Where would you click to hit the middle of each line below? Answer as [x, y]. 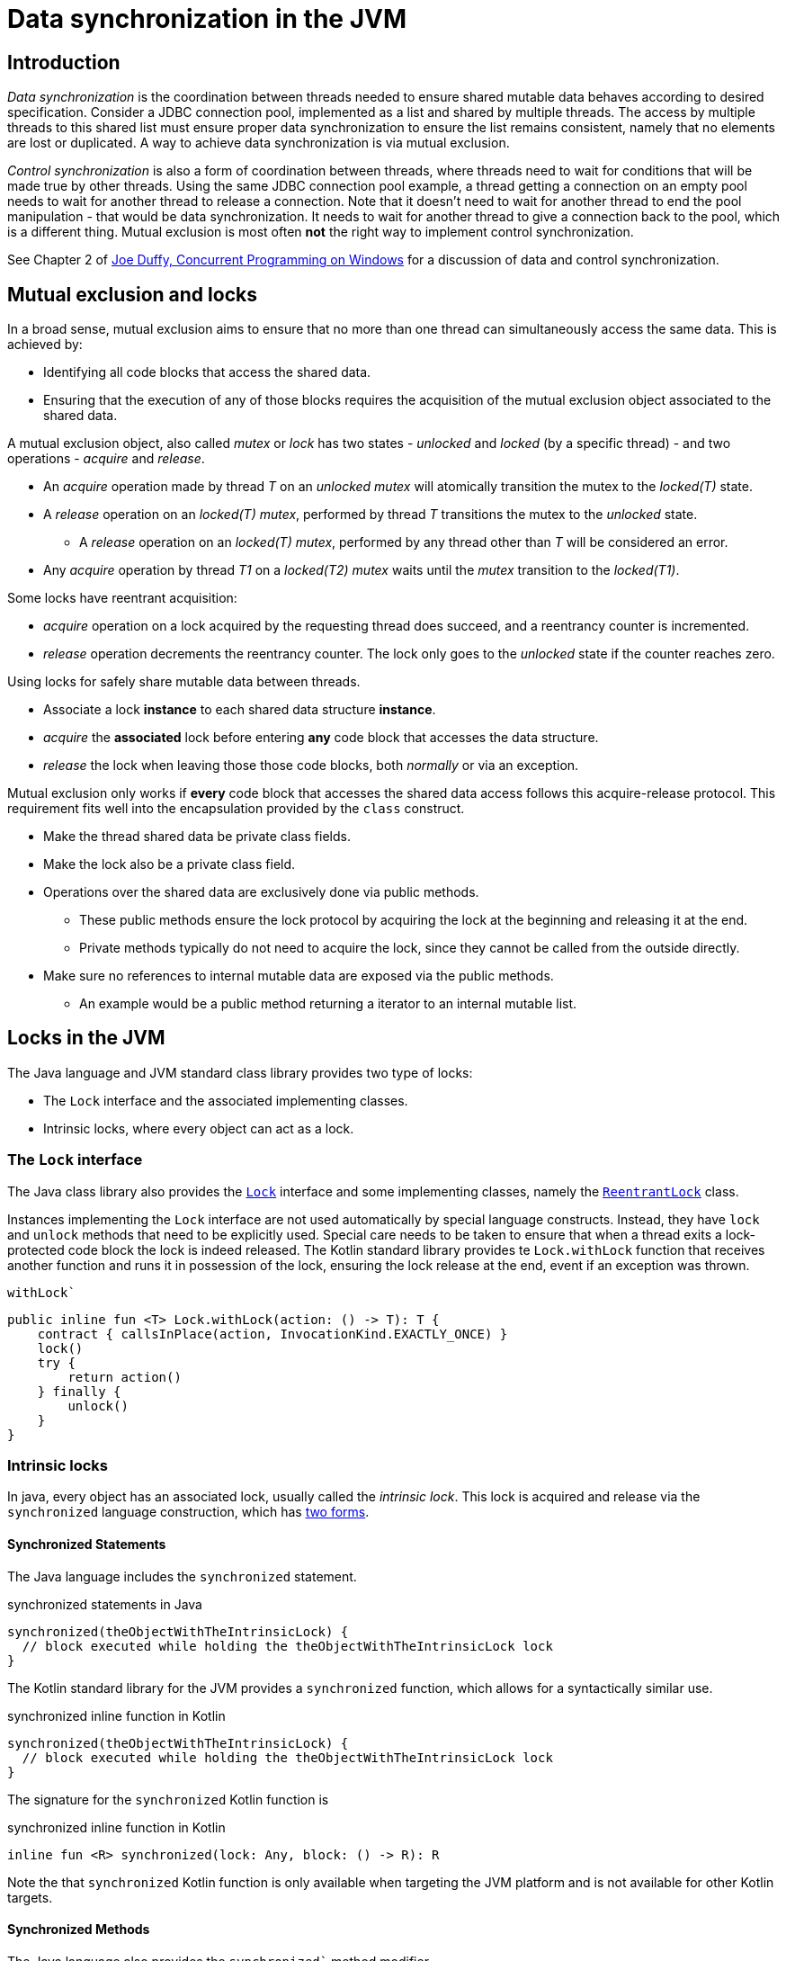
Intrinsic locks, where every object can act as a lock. [199, 1128]
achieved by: [45, 345]
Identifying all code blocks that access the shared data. [207, 372]
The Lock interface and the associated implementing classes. [226, 1100]
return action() [125, 1377]
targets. [30, 1897]
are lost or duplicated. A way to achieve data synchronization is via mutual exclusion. [259, 143]
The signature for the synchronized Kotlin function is [168, 1799]
